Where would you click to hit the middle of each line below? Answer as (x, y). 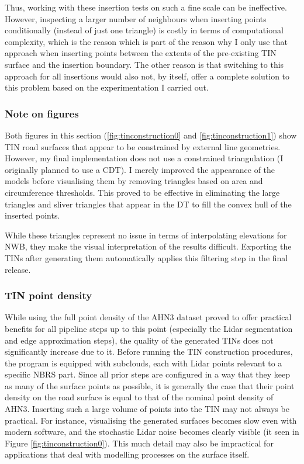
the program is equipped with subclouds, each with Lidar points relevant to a (144, 363)
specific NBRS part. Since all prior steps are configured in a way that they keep (148, 374)
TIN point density (49, 295)
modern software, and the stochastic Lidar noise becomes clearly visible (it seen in (152, 432)
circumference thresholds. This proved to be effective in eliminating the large (142, 192)
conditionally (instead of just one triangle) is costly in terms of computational (144, 30)
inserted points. (32, 215)
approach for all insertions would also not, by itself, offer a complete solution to (147, 76)
